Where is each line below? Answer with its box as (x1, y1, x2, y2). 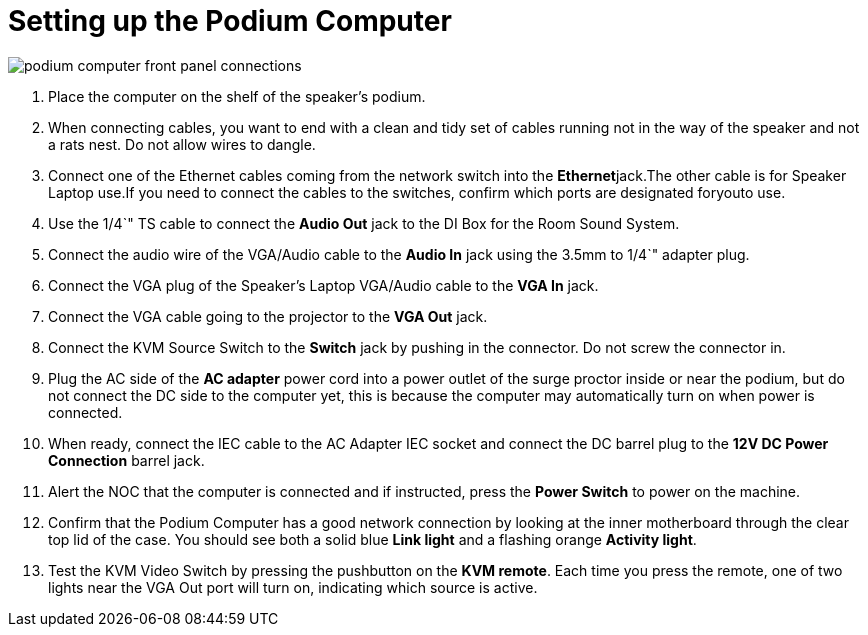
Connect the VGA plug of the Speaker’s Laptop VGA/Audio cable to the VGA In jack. (48, 276, 599, 294)
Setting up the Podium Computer (8, 4, 452, 38)
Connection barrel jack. (48, 451, 205, 469)
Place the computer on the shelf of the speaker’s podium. (48, 87, 426, 105)
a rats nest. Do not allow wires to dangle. (48, 135, 316, 153)
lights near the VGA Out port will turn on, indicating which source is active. (48, 578, 538, 596)
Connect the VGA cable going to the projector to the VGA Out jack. (48, 307, 488, 325)
